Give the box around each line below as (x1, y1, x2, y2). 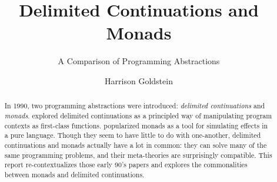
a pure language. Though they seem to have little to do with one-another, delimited (4, 130, 261, 140)
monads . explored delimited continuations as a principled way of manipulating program (4, 110, 272, 120)
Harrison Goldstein (105, 74, 173, 87)
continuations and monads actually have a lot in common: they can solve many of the (4, 140, 267, 150)
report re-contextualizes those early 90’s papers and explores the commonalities (4, 160, 248, 170)
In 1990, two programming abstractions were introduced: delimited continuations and (4, 101, 265, 111)
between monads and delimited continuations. (4, 169, 145, 179)
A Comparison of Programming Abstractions (58, 55, 220, 67)
